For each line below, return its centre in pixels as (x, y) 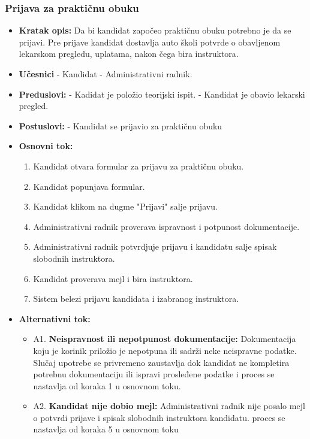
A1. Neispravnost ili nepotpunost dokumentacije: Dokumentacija (165, 339)
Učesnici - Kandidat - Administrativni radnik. (106, 74)
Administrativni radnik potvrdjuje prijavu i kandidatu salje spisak (155, 246)
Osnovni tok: (46, 146)
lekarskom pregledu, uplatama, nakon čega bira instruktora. (129, 54)
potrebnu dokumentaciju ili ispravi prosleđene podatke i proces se (154, 374)
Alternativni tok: (55, 318)
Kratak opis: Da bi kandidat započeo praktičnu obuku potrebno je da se (155, 30)
